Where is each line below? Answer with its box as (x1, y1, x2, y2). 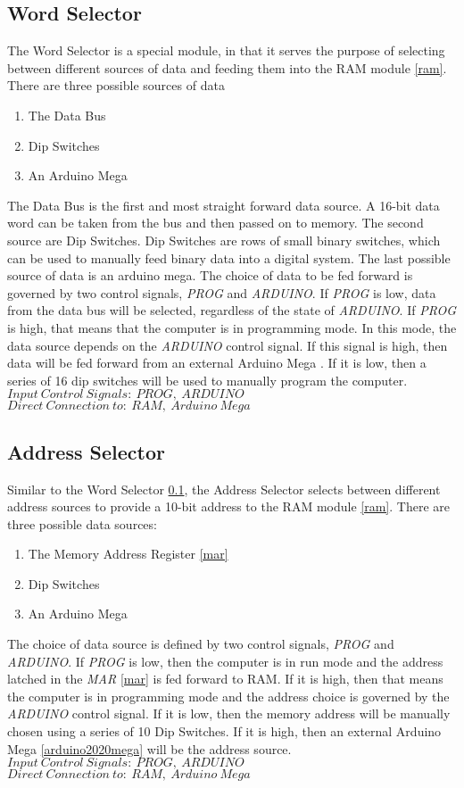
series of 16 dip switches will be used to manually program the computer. (7, 370, 408, 389)
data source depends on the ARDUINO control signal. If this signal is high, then (7, 336, 448, 354)
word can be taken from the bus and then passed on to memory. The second (7, 213, 424, 232)
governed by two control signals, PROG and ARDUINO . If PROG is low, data (7, 283, 436, 302)
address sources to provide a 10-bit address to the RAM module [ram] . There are (7, 497, 450, 516)
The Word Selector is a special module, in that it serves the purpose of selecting (7, 41, 445, 60)
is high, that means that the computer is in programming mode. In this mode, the (7, 318, 457, 336)
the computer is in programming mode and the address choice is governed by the (7, 686, 450, 705)
